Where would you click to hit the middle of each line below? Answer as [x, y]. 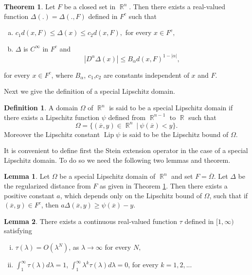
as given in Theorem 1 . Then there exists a [164, 186]
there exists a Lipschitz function [52, 117]
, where [62, 75]
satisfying [18, 231]
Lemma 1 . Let [27, 176]
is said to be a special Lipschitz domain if [171, 107]
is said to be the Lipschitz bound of [175, 134]
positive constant [29, 195]
